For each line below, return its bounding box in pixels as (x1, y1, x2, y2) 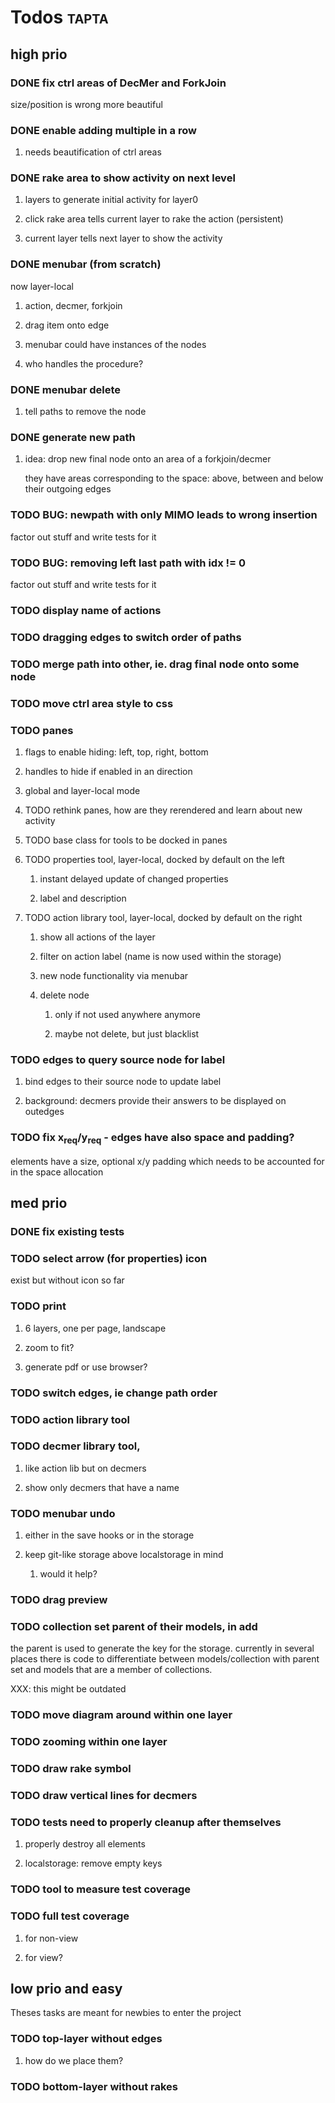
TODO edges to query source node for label (10, 1052, 226, 1066)
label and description (39, 892, 127, 904)
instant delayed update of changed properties (39, 872, 229, 885)
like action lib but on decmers (24, 1462, 147, 1474)
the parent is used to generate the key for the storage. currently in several (10, 1642, 315, 1655)
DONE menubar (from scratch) (10, 257, 162, 271)
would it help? (39, 1568, 98, 1580)
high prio (10, 46, 68, 63)
